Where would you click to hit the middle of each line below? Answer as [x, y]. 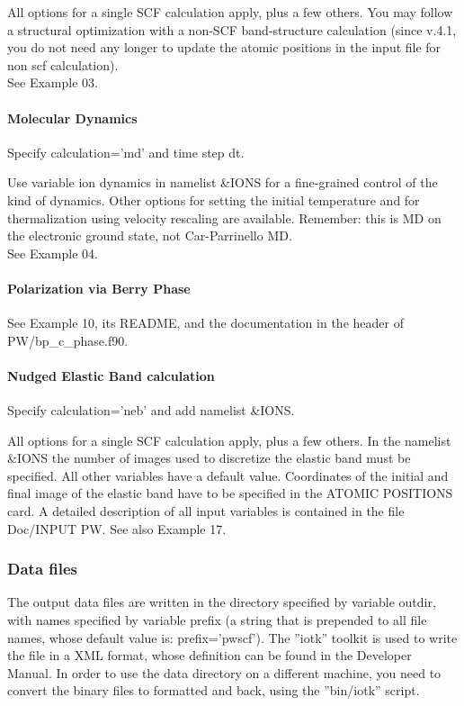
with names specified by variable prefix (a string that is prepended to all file [217, 620]
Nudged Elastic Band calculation [111, 375]
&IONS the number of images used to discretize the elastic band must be [209, 458]
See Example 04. [53, 253]
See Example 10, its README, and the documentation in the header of [205, 323]
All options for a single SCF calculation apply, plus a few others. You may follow [230, 12]
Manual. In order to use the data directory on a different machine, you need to [224, 672]
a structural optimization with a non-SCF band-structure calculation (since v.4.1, [232, 29]
